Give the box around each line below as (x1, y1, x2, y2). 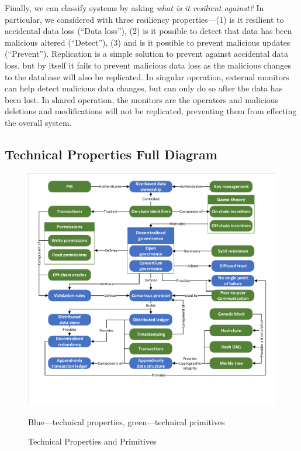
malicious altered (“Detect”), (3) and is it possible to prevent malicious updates (5, 36, 290, 48)
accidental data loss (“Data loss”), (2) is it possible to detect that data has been (5, 25, 292, 37)
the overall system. (5, 116, 72, 128)
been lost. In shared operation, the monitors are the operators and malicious (5, 93, 279, 105)
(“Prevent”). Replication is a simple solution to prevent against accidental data (5, 47, 288, 60)
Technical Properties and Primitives (28, 435, 157, 447)
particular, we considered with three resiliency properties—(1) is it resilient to (5, 13, 284, 25)
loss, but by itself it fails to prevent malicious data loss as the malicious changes (5, 59, 291, 71)
